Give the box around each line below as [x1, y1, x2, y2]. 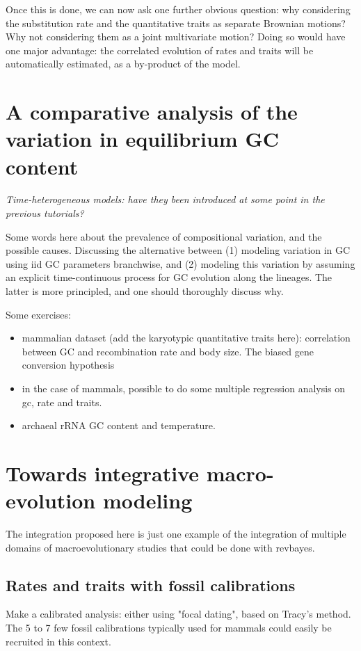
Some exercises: [6, 307, 71, 321]
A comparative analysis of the [6, 97, 298, 126]
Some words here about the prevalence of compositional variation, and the [6, 229, 322, 243]
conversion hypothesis [22, 357, 115, 372]
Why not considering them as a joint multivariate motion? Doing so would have [6, 29, 346, 44]
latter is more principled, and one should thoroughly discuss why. [6, 284, 284, 298]
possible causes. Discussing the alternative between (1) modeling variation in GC [6, 243, 351, 257]
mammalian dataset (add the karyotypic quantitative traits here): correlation [22, 330, 351, 345]
